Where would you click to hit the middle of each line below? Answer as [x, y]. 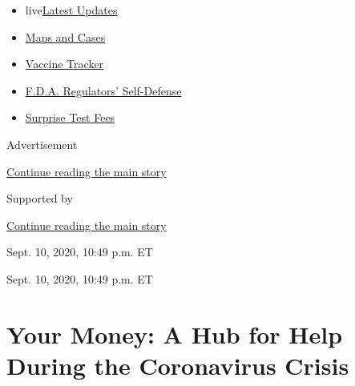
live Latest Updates [71, 10]
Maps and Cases [65, 36]
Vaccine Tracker [65, 64]
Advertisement [42, 144]
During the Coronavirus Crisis [178, 365]
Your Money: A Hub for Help [175, 334]
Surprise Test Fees [70, 117]
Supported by [40, 198]
